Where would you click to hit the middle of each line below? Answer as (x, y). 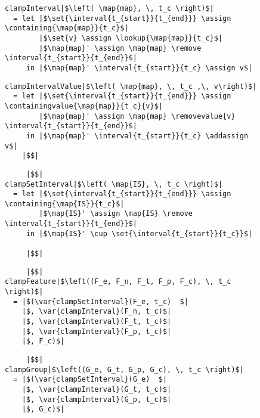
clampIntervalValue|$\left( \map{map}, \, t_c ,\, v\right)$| (131, 86)
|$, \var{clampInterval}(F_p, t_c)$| (97, 331)
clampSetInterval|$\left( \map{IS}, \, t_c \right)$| (114, 184)
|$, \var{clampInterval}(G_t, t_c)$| (97, 389)
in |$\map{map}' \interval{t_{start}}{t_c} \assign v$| (139, 68)
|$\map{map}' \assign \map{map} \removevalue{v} (137, 116)
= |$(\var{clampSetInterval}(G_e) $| (90, 380)
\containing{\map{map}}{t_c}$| (67, 28)
